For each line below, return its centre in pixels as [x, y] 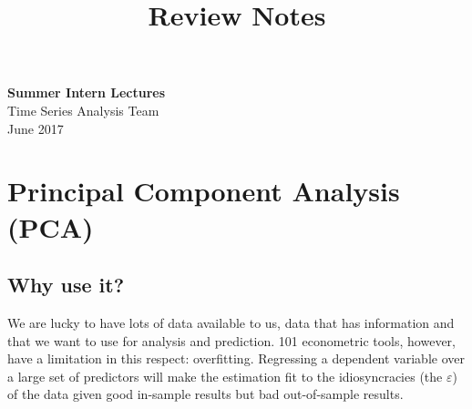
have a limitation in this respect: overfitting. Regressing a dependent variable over [236, 358]
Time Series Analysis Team [83, 110]
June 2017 [36, 128]
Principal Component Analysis [204, 191]
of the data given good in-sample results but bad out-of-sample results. [205, 394]
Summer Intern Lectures [87, 92]
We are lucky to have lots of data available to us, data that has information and [231, 322]
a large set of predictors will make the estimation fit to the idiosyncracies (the [225, 376]
